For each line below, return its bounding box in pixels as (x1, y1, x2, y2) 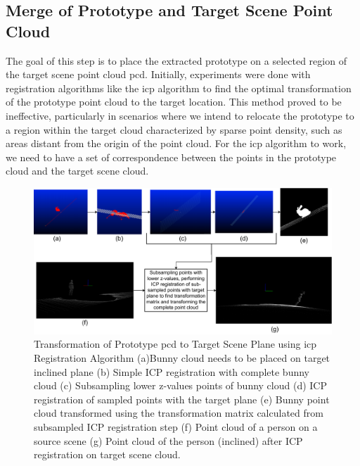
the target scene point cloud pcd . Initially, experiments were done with (6, 67, 311, 82)
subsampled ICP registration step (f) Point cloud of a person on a (34, 419, 318, 434)
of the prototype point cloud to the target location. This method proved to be (6, 94, 342, 109)
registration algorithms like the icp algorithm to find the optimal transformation (6, 80, 352, 95)
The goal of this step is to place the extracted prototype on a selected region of (6, 53, 347, 68)
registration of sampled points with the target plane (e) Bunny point (34, 391, 330, 406)
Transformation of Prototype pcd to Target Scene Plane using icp (34, 336, 317, 351)
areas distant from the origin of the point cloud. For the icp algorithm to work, (6, 136, 347, 151)
